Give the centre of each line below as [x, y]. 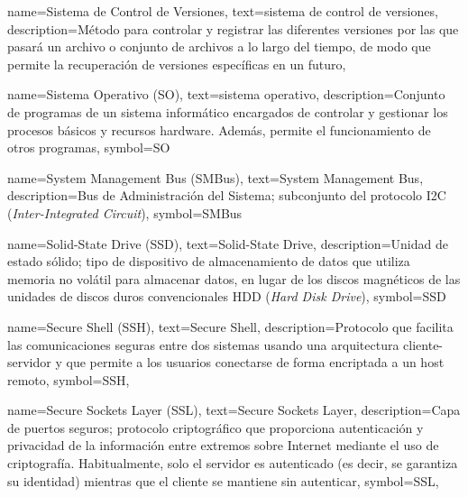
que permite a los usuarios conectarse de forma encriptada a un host [255, 362]
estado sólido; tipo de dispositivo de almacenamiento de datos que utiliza [209, 261]
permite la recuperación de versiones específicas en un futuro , [177, 64]
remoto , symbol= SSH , [69, 379]
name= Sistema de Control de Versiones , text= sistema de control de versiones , [223, 11]
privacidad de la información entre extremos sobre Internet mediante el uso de [223, 445]
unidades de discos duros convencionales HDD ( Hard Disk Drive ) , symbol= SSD [227, 296]
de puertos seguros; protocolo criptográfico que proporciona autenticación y [216, 427]
